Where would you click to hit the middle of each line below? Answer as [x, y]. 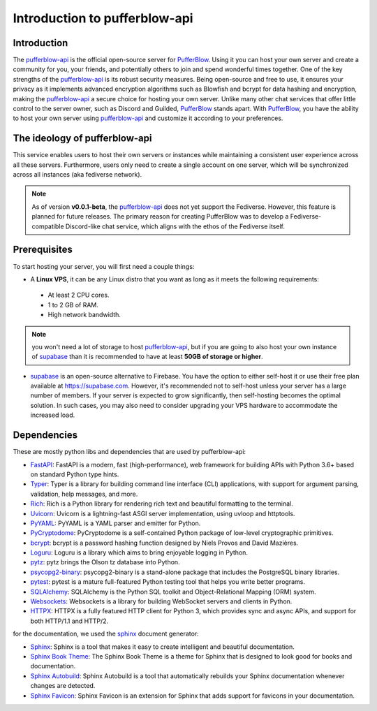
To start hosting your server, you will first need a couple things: [104, 266]
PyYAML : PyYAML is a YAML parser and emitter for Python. [116, 523]
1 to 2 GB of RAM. [73, 305]
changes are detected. [63, 686]
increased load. [53, 415]
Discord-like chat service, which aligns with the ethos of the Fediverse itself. [175, 226]
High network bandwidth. [84, 315]
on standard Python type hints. [75, 474]
